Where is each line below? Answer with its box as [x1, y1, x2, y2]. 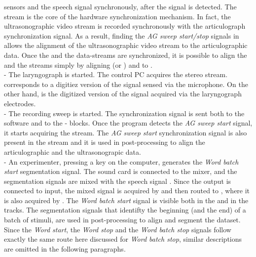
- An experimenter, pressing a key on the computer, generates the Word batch [4, 156, 239, 167]
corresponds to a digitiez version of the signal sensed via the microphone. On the [4, 79, 248, 89]
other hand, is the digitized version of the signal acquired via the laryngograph [4, 88, 242, 99]
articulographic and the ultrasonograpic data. [4, 146, 141, 157]
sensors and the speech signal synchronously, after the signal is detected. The [4, 1, 237, 11]
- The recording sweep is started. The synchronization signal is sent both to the [4, 108, 245, 118]
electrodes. [4, 98, 36, 108]
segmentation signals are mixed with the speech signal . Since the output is [4, 175, 231, 186]
